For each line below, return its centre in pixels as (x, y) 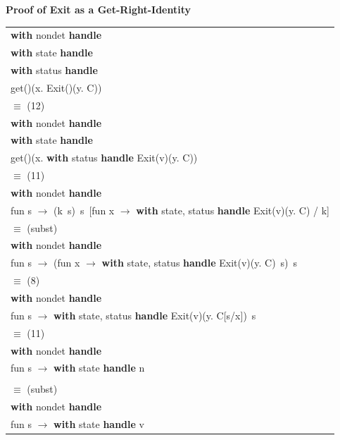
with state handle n (99, 368)
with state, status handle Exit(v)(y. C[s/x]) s (155, 315)
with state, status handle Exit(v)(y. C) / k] (233, 210)
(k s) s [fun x (84, 210)
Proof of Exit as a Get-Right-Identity (99, 9)
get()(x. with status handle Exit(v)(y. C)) (104, 158)
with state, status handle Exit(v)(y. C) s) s (200, 263)
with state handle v (99, 424)
